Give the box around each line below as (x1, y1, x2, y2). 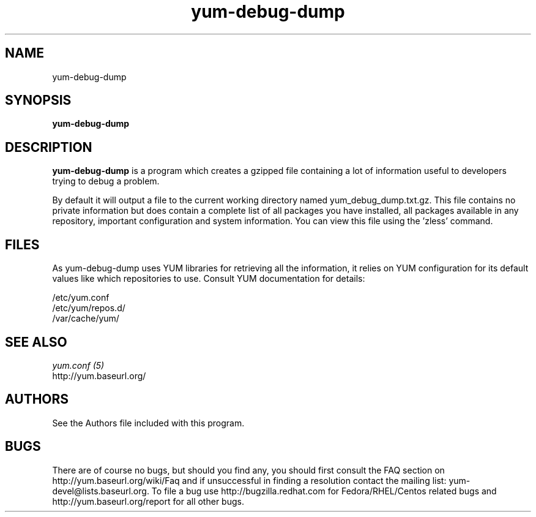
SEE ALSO (5, 334, 67, 350)
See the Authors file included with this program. (52, 417, 245, 428)
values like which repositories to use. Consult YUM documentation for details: (52, 273, 365, 284)
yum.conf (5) (52, 360, 105, 371)
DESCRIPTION (5, 139, 92, 155)
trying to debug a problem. (52, 176, 160, 187)
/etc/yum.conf (52, 292, 110, 303)
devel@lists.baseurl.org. (52, 485, 149, 496)
